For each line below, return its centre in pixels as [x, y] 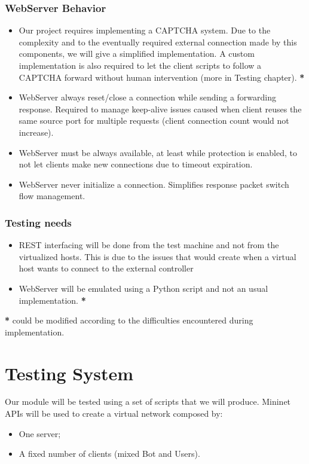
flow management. [52, 196]
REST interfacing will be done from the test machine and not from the [149, 245]
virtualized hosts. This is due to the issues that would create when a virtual [157, 256]
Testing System [69, 373]
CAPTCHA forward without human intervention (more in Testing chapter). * [162, 77]
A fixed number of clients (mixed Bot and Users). [109, 454]
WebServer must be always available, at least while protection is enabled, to [158, 152]
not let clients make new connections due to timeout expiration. [136, 164]
